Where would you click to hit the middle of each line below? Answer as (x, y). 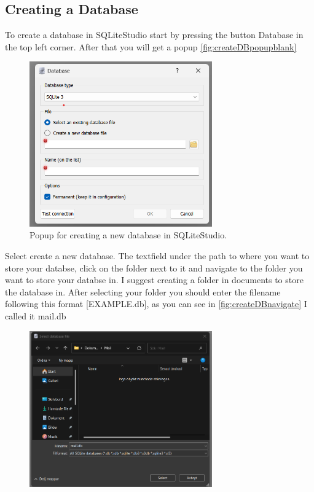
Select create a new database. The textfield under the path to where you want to (157, 255)
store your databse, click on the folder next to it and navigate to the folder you (154, 267)
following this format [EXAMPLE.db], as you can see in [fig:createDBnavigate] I (156, 304)
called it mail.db (36, 315)
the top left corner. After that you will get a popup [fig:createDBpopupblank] (151, 46)
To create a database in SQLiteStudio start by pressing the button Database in (154, 35)
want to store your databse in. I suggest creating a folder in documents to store (154, 280)
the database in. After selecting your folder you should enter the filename (143, 291)
